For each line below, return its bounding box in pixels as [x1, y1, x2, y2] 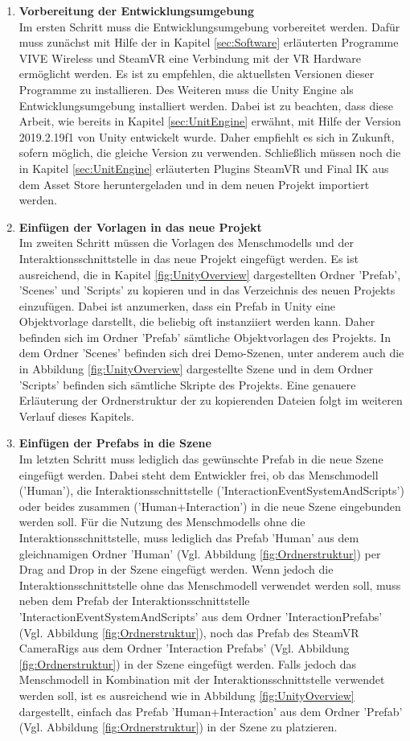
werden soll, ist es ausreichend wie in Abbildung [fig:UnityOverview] [18, 686, 355, 703]
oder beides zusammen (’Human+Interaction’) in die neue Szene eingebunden [18, 497, 401, 514]
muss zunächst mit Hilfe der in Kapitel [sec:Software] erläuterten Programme [18, 34, 399, 51]
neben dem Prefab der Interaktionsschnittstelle [18, 592, 250, 609]
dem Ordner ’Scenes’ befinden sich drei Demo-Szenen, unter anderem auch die [18, 344, 404, 361]
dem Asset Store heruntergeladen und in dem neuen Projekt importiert [18, 175, 370, 192]
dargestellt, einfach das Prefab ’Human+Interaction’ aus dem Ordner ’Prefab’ [18, 702, 403, 719]
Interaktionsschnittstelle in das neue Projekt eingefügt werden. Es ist [18, 249, 359, 266]
